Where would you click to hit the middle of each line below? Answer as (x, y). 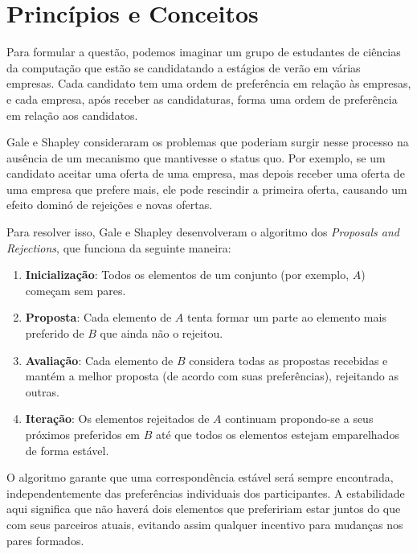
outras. (42, 391)
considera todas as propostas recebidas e (288, 360)
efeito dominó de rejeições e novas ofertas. (110, 205)
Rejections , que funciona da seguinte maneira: (119, 247)
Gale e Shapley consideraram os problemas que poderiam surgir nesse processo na (208, 142)
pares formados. (45, 540)
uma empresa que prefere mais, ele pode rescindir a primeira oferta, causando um (207, 189)
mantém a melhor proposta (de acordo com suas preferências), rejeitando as (212, 376)
